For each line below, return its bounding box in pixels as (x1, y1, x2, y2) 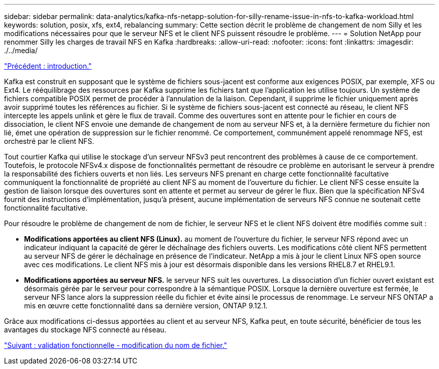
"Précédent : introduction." (4, 62, 92, 70)
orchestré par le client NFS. (4, 137, 94, 145)
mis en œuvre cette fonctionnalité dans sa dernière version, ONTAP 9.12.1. (24, 301, 268, 310)
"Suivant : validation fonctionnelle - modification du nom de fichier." (4, 341, 228, 349)
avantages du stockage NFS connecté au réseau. (4, 325, 166, 334)
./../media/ (4, 46, 38, 55)
